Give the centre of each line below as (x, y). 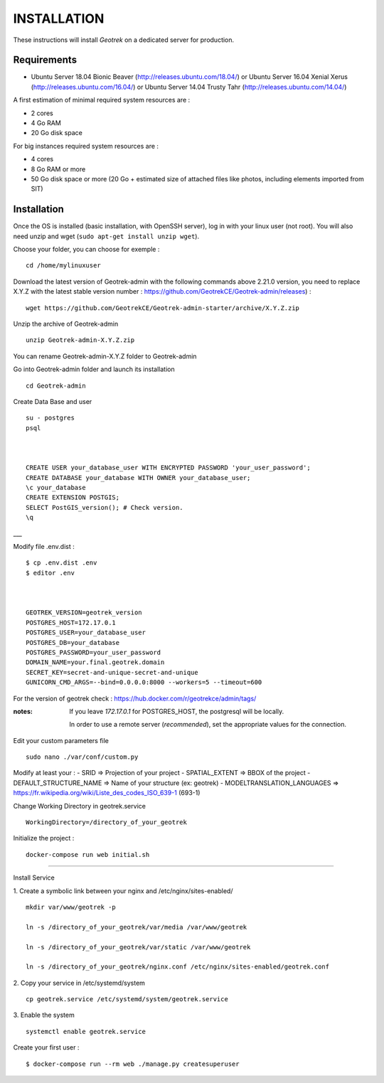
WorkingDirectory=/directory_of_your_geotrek (107, 822)
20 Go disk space (57, 133)
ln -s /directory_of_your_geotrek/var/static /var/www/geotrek (138, 947)
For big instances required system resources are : (86, 146)
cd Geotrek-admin (56, 385)
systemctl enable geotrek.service (86, 1031)
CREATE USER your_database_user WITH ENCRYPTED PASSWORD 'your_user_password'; (168, 468)
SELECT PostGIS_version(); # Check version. (105, 507)
